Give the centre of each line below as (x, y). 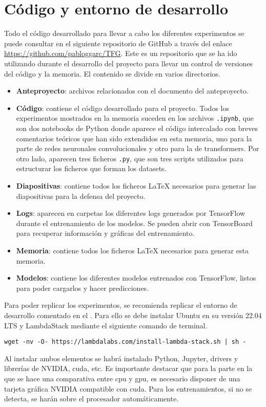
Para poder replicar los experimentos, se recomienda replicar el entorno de (121, 305)
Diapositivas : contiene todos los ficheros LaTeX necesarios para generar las (136, 185)
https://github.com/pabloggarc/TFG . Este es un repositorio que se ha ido (121, 53)
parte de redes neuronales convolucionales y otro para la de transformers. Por (138, 148)
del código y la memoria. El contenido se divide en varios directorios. (112, 73)
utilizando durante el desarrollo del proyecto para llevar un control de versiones (129, 63)
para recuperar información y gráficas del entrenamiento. (105, 233)
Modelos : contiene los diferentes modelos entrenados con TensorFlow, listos (136, 278)
